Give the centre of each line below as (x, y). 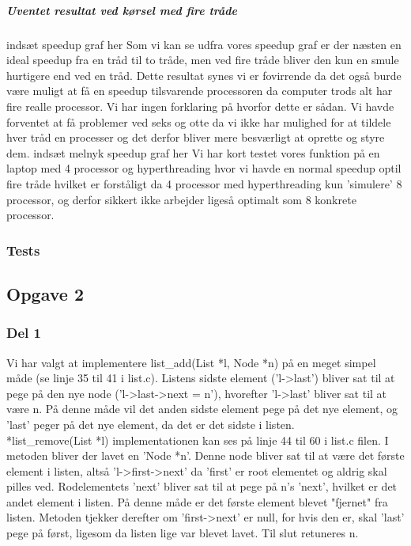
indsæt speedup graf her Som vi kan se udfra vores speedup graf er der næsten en (204, 44)
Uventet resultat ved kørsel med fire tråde (122, 10)
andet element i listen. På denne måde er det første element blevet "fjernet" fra (197, 501)
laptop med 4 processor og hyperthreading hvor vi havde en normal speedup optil (204, 168)
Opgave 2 (45, 293)
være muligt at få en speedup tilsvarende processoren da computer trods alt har (200, 91)
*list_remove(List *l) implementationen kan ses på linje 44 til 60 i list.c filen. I (198, 440)
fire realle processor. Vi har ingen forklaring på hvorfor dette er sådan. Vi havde (200, 106)
